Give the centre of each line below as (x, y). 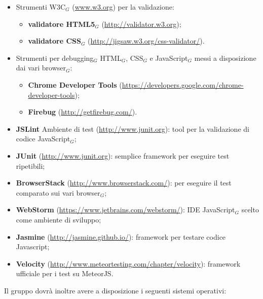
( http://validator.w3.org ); (141, 24)
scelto (250, 210)
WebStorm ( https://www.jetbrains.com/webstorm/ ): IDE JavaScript (125, 210)
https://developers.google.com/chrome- (183, 84)
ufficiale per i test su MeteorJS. (65, 273)
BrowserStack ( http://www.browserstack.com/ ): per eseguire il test (124, 183)
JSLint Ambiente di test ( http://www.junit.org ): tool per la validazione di (133, 128)
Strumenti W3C (41, 7)
